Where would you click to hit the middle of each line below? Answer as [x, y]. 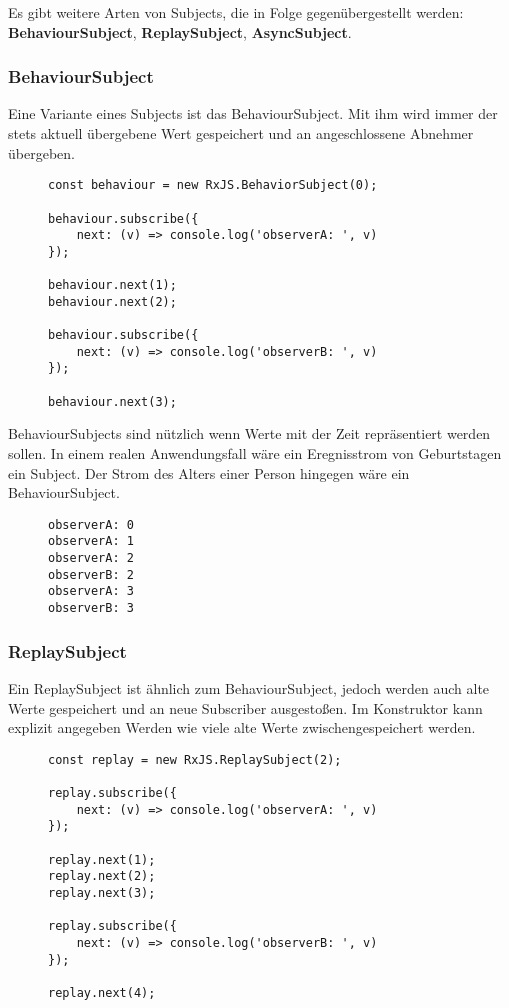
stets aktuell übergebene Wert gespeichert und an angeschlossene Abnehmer [241, 133]
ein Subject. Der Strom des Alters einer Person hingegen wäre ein [209, 472]
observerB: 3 [91, 608]
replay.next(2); [102, 876]
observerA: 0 [91, 524]
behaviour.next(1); [112, 285]
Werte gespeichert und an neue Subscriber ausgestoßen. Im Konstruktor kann [245, 707]
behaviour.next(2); [112, 301]
